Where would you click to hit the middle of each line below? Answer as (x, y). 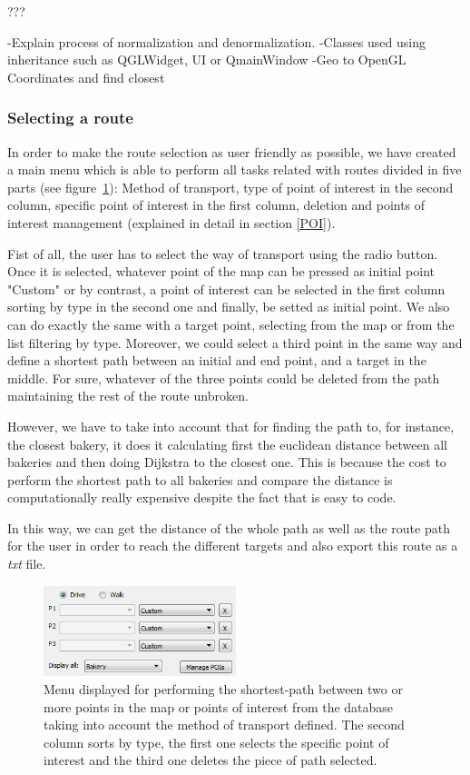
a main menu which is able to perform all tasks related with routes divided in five (235, 169)
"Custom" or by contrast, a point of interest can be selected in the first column (226, 288)
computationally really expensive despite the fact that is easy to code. (202, 497)
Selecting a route (70, 118)
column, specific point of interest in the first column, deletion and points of (216, 205)
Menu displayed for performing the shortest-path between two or (223, 689)
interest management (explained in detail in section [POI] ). (171, 222)
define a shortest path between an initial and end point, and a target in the (217, 360)
